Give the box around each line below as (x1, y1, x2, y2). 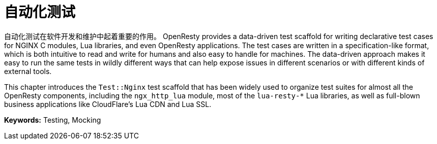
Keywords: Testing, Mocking (4, 115, 101, 124)
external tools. (4, 66, 52, 76)
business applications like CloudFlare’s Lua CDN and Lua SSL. (4, 99, 212, 109)
